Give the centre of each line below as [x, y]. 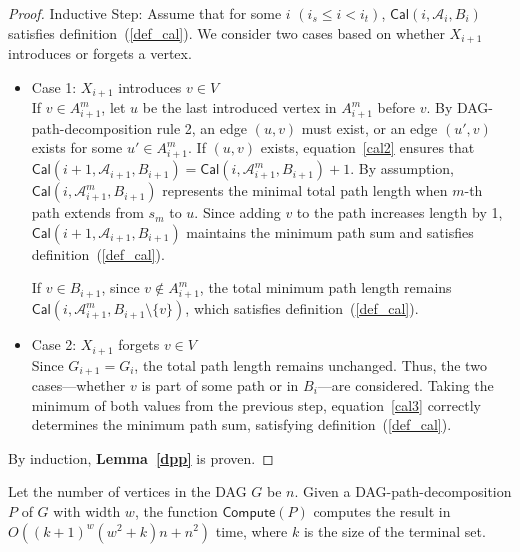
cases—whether [78, 384]
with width [87, 510]
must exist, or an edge [369, 127]
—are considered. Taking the [405, 384]
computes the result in [382, 510]
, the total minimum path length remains [325, 287]
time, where [251, 530]
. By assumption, [402, 168]
